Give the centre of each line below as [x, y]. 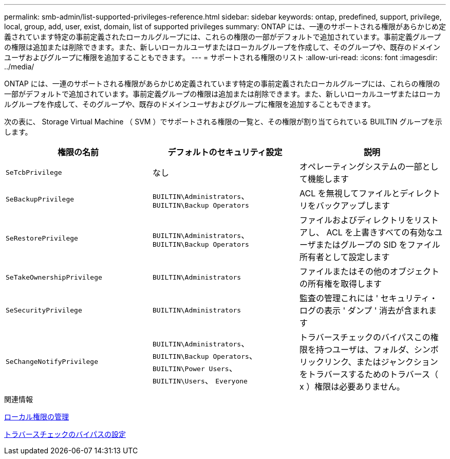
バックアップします [353, 206]
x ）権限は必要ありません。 [352, 387]
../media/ [19, 67]
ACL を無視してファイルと [350, 193]
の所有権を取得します [340, 284]
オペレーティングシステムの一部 [361, 167]
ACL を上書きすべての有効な [380, 232]
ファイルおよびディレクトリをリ [361, 220]
